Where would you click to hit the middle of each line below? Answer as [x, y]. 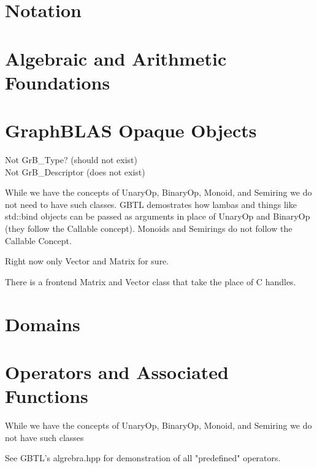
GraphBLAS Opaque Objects [131, 130]
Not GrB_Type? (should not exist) [71, 160]
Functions [47, 396]
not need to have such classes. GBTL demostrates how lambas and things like [151, 204]
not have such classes [44, 437]
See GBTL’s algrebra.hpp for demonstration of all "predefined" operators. [143, 458]
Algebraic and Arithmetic [116, 58]
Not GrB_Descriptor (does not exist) [75, 171]
